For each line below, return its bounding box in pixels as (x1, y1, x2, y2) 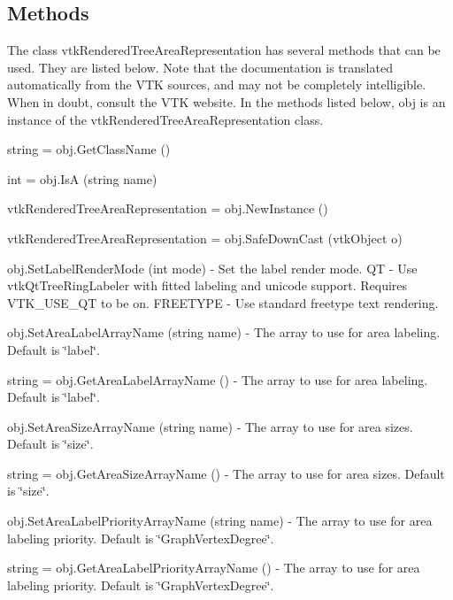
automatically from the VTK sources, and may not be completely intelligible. (7, 75, 426, 94)
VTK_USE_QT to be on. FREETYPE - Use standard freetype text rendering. (7, 293, 439, 312)
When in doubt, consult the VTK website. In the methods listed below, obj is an (7, 92, 446, 111)
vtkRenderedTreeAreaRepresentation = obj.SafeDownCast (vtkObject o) (7, 228, 403, 247)
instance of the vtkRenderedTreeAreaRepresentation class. (7, 110, 324, 128)
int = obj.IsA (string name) (7, 169, 157, 188)
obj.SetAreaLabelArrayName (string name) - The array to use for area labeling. (7, 323, 441, 342)
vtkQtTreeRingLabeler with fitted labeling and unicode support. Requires (7, 276, 408, 295)
